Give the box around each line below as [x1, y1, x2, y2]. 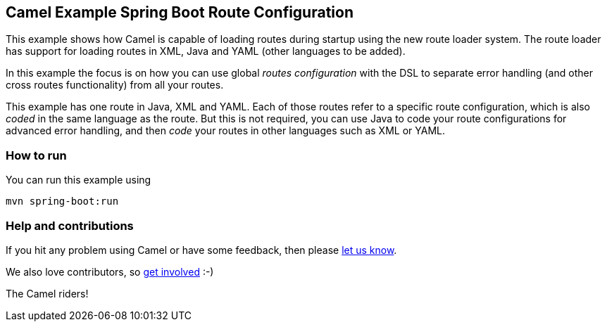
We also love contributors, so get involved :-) [6, 265, 214, 278]
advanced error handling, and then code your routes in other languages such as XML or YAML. [6, 124, 445, 137]
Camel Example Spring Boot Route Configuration [6, 4, 353, 21]
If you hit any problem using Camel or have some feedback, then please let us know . [6, 243, 397, 256]
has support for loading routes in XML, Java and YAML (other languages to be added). [6, 45, 406, 58]
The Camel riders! [6, 287, 89, 300]
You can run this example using [6, 174, 151, 186]
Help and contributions [6, 218, 134, 233]
